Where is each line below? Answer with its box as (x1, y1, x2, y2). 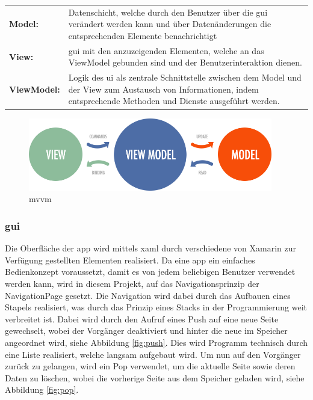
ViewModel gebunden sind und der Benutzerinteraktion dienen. (68, 56, 302, 69)
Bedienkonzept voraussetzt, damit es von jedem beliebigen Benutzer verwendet (5, 265, 296, 278)
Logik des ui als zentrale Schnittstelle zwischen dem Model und (68, 71, 302, 84)
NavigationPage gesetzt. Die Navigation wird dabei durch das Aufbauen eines (5, 289, 291, 301)
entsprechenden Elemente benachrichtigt (68, 29, 217, 42)
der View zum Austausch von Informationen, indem (68, 82, 259, 95)
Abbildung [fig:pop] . (5, 383, 79, 396)
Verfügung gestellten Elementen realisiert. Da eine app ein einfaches (5, 253, 255, 266)
